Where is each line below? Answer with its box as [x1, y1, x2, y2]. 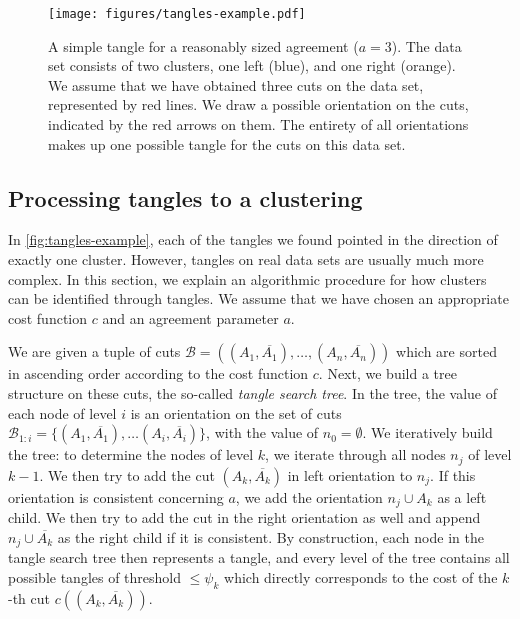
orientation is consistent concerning [8, 486, 224, 507]
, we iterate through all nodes [265, 444, 446, 465]
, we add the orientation [235, 486, 383, 507]
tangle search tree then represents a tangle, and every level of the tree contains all [8, 547, 510, 568]
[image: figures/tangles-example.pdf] [48, 7, 306, 21]
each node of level [8, 402, 117, 423]
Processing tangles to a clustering [8, 182, 363, 213]
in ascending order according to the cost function [8, 363, 309, 384]
